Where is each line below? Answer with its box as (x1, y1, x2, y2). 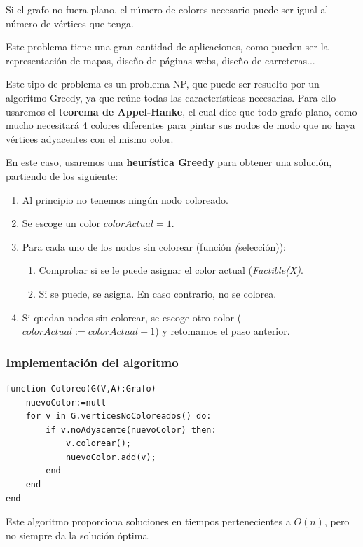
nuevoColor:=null (25, 397, 107, 408)
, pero (324, 514, 350, 529)
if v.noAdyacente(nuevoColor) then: (46, 424, 217, 435)
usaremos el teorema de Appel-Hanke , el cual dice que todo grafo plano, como (6, 104, 357, 118)
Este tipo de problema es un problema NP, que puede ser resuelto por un (6, 76, 320, 91)
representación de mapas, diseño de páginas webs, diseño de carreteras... (6, 53, 315, 67)
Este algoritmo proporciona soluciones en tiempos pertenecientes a (6, 514, 291, 529)
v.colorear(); (65, 438, 131, 449)
